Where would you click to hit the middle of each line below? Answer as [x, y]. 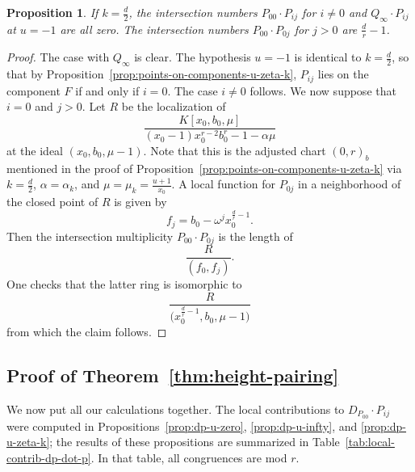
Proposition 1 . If [52, 12]
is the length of [256, 236]
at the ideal [35, 150]
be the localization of [174, 106]
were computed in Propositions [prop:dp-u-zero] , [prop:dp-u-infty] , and [182, 426]
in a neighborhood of [350, 184]
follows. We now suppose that [323, 90]
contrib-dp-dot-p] [49, 457]
